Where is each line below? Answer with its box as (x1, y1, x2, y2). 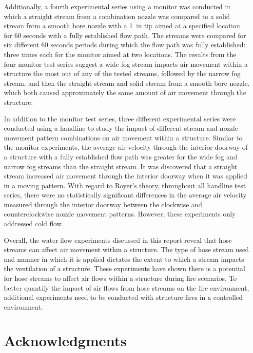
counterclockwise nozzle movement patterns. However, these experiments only (4, 209, 236, 219)
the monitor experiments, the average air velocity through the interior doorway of (4, 142, 248, 152)
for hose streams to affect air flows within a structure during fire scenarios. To (4, 273, 237, 283)
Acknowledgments (4, 330, 127, 350)
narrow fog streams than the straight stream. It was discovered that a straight (4, 161, 237, 171)
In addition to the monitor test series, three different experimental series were (4, 113, 236, 123)
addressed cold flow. (4, 218, 63, 229)
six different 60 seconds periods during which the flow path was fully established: (4, 39, 246, 50)
